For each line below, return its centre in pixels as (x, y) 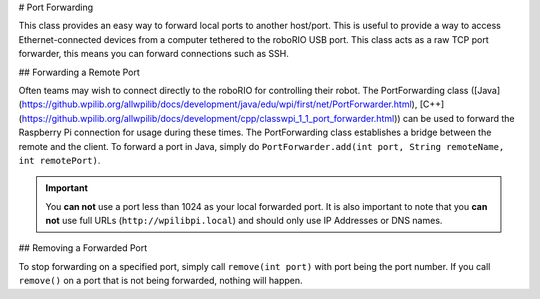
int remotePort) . (59, 160)
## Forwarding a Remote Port (79, 72)
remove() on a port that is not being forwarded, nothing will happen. (161, 281)
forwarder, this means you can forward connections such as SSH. (153, 54)
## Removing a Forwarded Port (83, 248)
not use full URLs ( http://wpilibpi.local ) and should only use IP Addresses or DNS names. (244, 221)
